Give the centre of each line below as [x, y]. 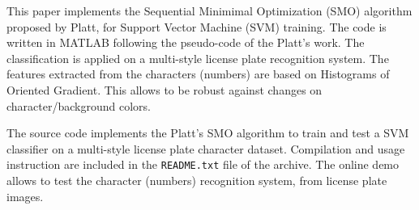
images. [25, 196]
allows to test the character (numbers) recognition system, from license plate [197, 180]
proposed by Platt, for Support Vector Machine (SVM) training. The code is [197, 26]
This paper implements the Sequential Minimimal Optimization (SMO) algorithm [209, 10]
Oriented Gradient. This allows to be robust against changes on [165, 89]
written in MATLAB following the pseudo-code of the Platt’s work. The [186, 42]
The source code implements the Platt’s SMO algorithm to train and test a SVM [208, 133]
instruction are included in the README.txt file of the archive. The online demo [203, 164]
